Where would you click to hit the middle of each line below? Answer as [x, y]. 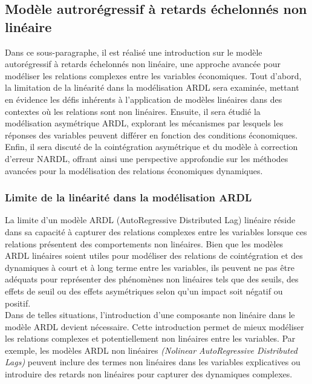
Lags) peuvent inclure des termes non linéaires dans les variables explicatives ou [153, 362]
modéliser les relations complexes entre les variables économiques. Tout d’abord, [153, 75]
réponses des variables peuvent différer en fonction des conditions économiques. [151, 135]
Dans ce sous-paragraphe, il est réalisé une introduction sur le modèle [134, 52]
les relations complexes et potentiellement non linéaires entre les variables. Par [150, 338]
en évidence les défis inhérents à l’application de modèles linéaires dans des [144, 99]
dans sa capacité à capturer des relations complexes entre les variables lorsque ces [156, 231]
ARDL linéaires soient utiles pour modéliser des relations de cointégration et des [154, 255]
